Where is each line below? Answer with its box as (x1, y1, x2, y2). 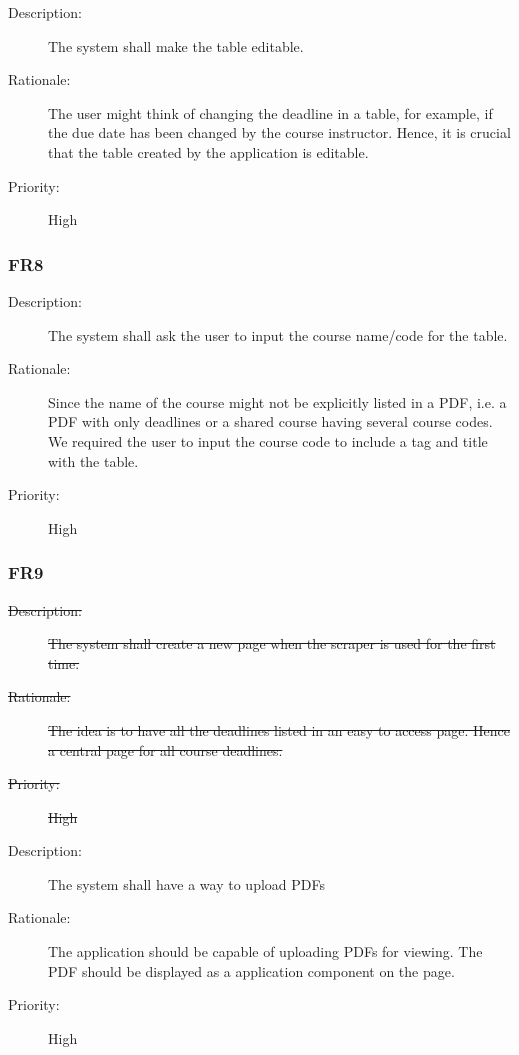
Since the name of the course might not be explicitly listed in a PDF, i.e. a (48, 391, 507, 412)
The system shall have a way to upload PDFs (48, 873, 325, 894)
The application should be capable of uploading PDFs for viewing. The (48, 941, 483, 962)
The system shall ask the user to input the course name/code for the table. (48, 324, 508, 345)
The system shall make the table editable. (48, 35, 304, 56)
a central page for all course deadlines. (48, 739, 283, 760)
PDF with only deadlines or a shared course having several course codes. (48, 411, 493, 432)
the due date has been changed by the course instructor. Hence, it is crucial (48, 122, 511, 143)
